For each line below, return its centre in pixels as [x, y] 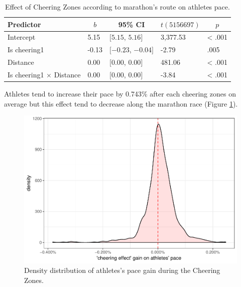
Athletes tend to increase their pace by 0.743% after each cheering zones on [120, 94]
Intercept [22, 37]
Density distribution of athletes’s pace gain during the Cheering [122, 270]
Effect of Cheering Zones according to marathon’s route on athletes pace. [117, 7]
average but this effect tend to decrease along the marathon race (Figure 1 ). [121, 103]
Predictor [24, 24]
